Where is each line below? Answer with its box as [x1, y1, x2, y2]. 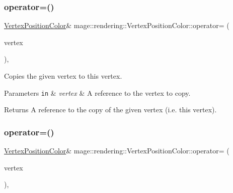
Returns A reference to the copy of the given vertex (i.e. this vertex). [4, 104, 217, 115]
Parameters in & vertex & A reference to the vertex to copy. [4, 87, 191, 98]
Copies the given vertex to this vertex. [4, 71, 122, 81]
